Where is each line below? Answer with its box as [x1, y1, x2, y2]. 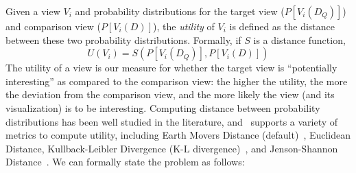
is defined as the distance [229, 19, 335, 33]
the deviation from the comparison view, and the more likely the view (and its [5, 87, 335, 102]
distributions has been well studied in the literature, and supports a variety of [5, 114, 338, 128]
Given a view [5, 4, 60, 18]
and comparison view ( [5, 19, 101, 33]
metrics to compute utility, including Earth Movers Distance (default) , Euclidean [5, 128, 351, 142]
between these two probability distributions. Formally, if [5, 32, 241, 47]
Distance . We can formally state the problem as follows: [5, 154, 245, 169]
